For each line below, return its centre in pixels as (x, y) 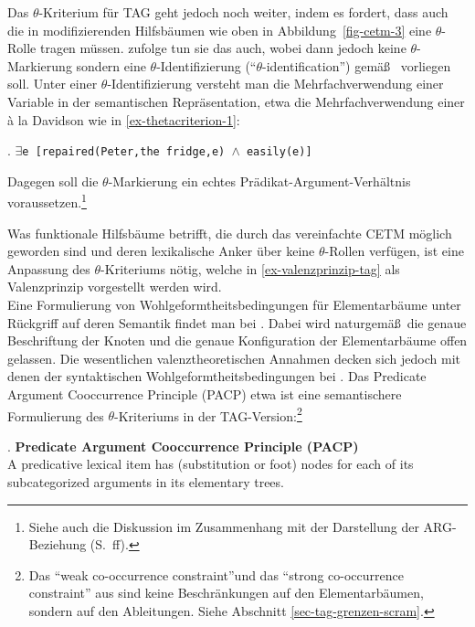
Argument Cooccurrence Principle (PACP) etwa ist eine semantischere (205, 394)
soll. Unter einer (53, 84)
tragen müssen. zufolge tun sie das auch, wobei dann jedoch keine (223, 48)
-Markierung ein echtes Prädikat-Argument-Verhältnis (259, 181)
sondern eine (111, 65)
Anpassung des (49, 268)
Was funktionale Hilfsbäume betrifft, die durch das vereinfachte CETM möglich (230, 233)
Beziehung (58, 544)
